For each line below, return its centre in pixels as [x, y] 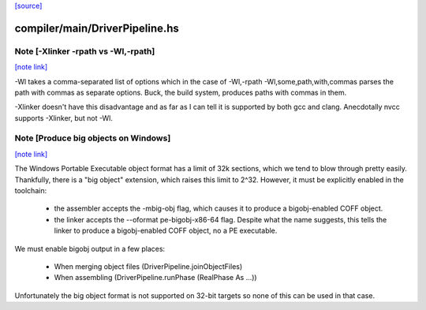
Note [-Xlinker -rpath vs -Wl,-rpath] [85, 51]
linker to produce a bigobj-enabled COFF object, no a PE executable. [166, 231]
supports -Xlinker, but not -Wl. [64, 118]
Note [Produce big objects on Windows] [93, 138]
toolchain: [31, 191]
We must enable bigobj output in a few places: [90, 248]
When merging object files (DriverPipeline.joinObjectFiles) [148, 266]
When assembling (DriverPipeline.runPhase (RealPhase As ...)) [155, 278]
